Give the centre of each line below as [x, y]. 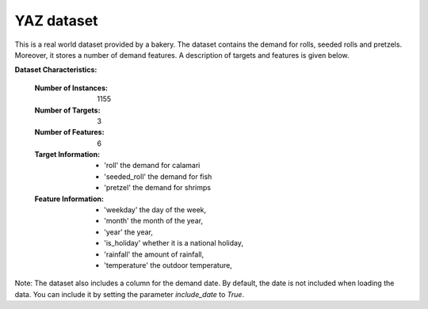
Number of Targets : [67, 110]
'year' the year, [129, 232]
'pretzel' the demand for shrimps [158, 188]
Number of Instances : [71, 88]
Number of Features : [69, 132]
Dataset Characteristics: [56, 70]
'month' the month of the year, [154, 221]
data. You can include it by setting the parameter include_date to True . [130, 294]
